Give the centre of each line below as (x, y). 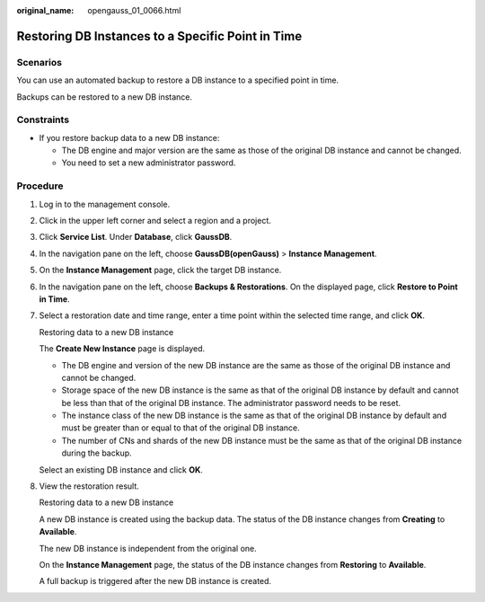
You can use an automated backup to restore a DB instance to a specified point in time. (178, 80)
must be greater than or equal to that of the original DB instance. (181, 428)
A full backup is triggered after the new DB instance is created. (155, 581)
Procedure (40, 186)
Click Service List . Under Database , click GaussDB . (136, 237)
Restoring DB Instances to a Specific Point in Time (159, 36)
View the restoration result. (89, 486)
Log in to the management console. (105, 204)
